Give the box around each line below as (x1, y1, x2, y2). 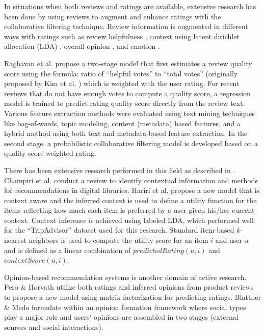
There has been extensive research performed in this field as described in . (4, 164, 235, 175)
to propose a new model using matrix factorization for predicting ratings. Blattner (4, 292, 261, 302)
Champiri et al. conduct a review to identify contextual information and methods (4, 175, 258, 185)
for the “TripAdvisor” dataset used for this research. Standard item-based (4, 225, 234, 235)
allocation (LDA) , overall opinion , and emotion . (4, 41, 160, 51)
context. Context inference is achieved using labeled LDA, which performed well (4, 214, 254, 225)
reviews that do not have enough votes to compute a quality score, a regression (4, 88, 251, 98)
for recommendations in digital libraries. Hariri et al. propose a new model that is (4, 185, 259, 195)
